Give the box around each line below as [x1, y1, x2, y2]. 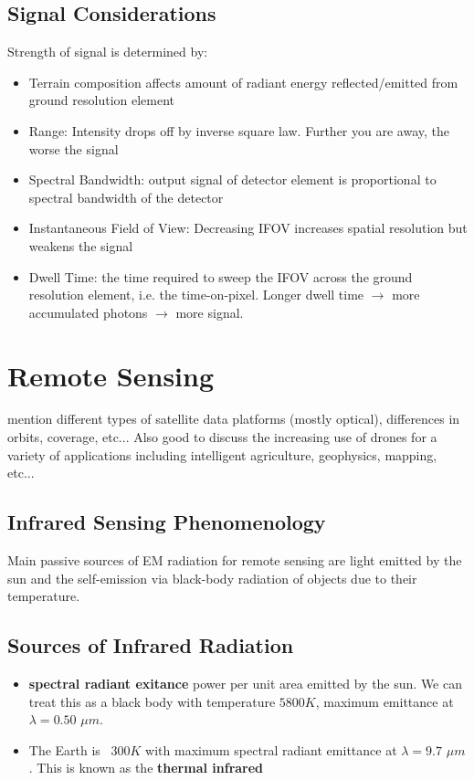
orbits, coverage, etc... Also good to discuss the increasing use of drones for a [7, 427, 437, 447]
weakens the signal [28, 236, 133, 255]
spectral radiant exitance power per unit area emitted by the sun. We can [28, 674, 462, 693]
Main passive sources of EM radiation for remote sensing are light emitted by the [7, 551, 462, 570]
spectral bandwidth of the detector [28, 187, 224, 206]
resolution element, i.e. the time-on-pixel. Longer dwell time [28, 285, 364, 304]
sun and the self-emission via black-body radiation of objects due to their [7, 568, 417, 587]
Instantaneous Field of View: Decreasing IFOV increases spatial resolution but [28, 218, 468, 237]
